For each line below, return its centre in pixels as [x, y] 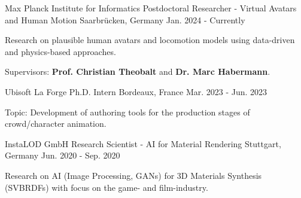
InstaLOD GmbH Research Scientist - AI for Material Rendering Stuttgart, [143, 143]
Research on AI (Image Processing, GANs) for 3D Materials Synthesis [133, 175]
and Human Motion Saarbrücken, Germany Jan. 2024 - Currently [125, 19]
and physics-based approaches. [60, 51]
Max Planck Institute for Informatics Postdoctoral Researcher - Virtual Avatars [151, 8]
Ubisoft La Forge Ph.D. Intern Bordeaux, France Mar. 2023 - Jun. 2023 [136, 91]
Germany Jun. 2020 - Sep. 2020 [63, 155]
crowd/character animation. [56, 124]
